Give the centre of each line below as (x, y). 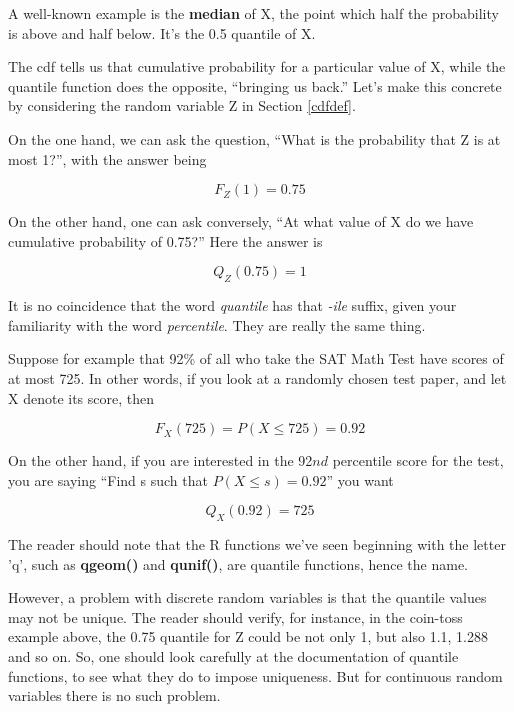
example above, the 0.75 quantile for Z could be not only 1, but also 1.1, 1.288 (248, 636)
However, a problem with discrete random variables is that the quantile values (247, 597)
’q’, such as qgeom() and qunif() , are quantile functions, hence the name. (238, 563)
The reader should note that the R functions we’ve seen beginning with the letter (257, 544)
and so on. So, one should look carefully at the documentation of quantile (233, 656)
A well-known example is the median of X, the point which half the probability (253, 13)
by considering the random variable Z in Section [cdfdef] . (182, 105)
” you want (360, 479)
